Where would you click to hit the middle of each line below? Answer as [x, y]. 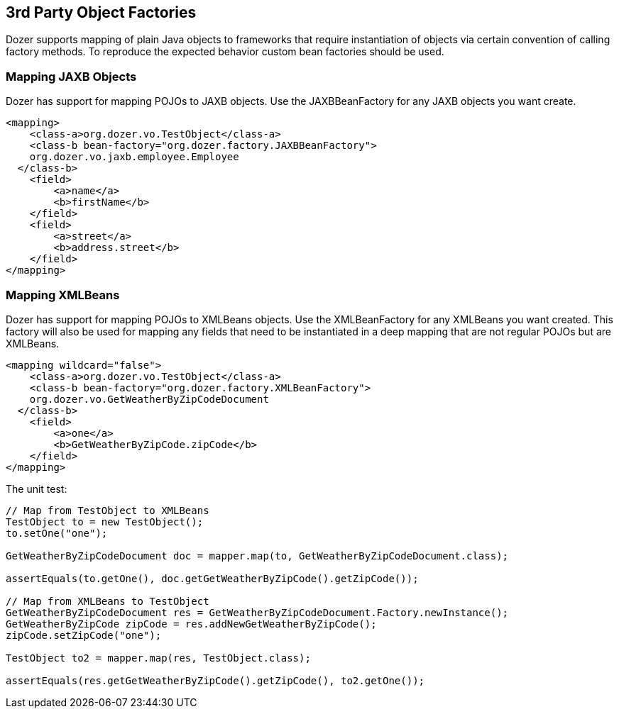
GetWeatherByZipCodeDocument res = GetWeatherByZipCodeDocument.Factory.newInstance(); [257, 612]
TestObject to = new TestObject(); [105, 521]
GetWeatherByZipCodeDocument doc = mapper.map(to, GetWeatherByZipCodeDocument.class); [257, 556]
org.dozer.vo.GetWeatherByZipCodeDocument [149, 399]
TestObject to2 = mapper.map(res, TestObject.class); [158, 658]
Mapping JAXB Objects [71, 76]
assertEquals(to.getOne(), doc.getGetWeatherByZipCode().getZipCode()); [212, 578]
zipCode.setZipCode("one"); [84, 635]
